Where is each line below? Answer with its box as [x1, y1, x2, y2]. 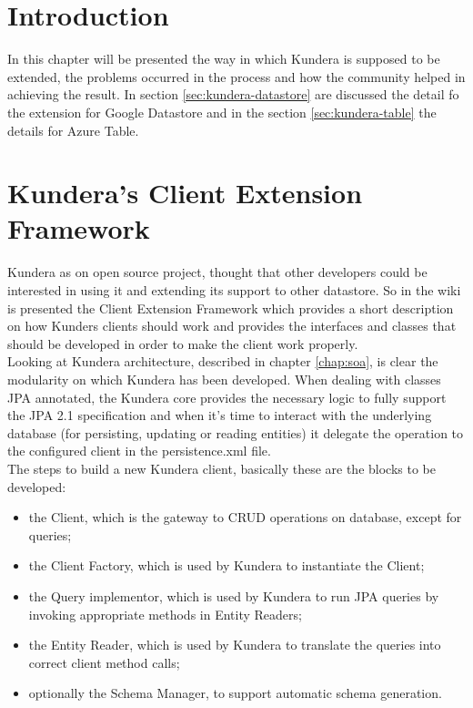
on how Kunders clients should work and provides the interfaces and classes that [7, 316, 457, 335]
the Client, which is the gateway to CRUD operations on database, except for [28, 508, 462, 527]
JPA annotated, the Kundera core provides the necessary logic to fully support [7, 387, 447, 406]
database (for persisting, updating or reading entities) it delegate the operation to [7, 423, 464, 442]
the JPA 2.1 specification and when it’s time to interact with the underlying [7, 405, 432, 425]
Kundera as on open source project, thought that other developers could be [7, 262, 428, 282]
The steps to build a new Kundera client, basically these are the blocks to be [7, 458, 436, 477]
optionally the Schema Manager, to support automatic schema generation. [28, 683, 442, 703]
